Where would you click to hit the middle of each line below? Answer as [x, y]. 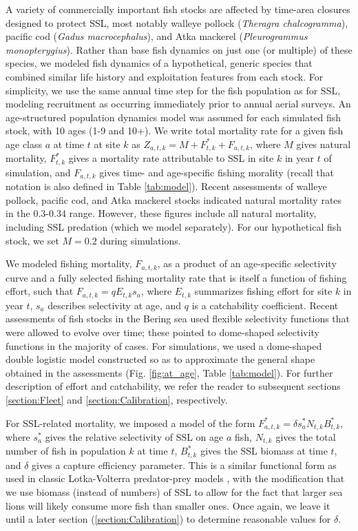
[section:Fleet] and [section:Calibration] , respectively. [117, 399]
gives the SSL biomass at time [264, 451]
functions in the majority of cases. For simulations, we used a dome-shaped [164, 345]
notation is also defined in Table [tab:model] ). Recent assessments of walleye [166, 186]
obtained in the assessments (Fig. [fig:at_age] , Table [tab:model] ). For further [169, 372]
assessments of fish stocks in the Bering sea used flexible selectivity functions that [178, 319]
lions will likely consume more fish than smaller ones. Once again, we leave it [168, 505]
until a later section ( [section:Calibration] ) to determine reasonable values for [168, 519]
